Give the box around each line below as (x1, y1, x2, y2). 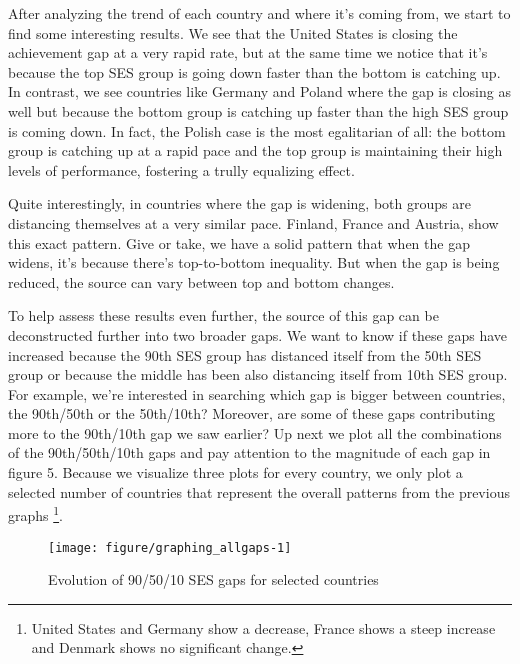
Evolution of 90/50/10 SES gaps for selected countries (48, 569, 379, 590)
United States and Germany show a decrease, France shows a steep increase (31, 617, 496, 638)
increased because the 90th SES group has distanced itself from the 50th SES (8, 344, 482, 365)
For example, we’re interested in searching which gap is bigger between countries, (8, 383, 506, 404)
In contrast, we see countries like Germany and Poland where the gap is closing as (8, 81, 511, 102)
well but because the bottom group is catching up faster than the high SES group (8, 100, 509, 121)
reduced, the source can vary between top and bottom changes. (8, 271, 395, 292)
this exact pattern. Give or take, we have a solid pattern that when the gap (8, 232, 470, 253)
